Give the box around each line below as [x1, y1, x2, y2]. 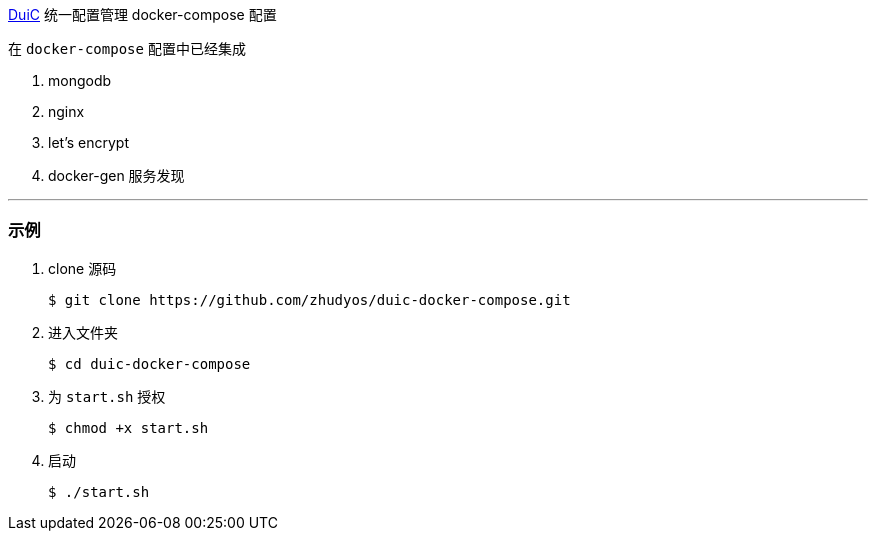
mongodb [48, 72, 112, 89]
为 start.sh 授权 [48, 387, 166, 405]
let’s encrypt [48, 134, 129, 151]
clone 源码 [48, 259, 117, 277]
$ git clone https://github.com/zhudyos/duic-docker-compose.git [48, 291, 571, 308]
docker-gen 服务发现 [48, 167, 185, 184]
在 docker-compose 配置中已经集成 [8, 40, 246, 57]
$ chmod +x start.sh [48, 419, 209, 436]
